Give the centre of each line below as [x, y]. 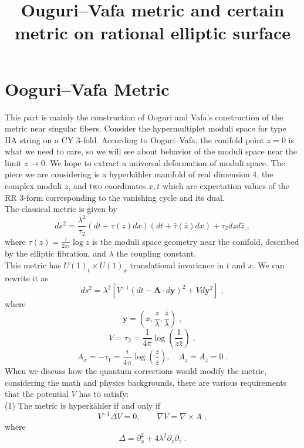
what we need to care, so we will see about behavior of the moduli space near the [151, 151]
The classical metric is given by [61, 209]
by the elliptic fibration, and [55, 253]
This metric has [33, 265]
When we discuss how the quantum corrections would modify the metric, [136, 371]
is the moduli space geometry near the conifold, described [195, 241]
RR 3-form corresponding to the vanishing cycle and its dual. [115, 197]
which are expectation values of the [226, 186]
